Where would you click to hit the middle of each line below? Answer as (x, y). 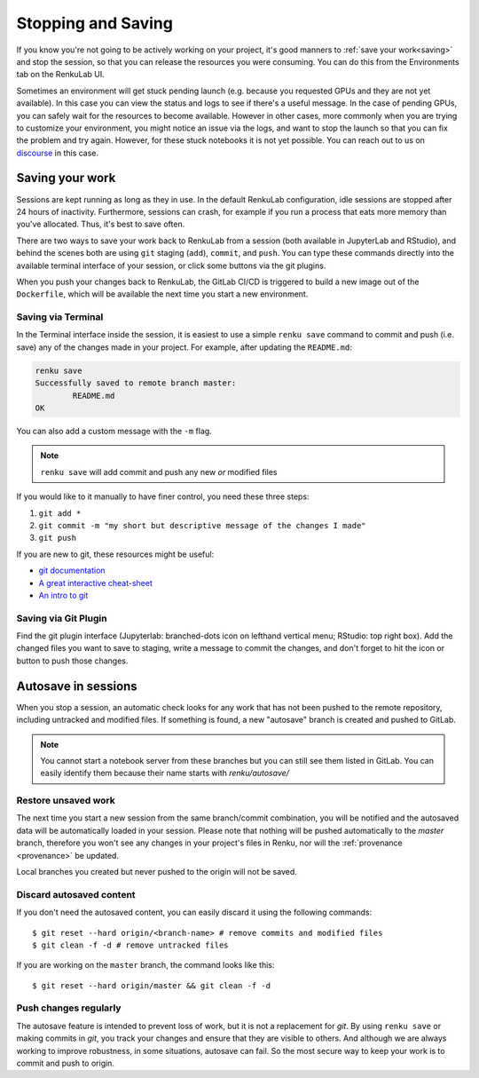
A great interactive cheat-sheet (95, 583)
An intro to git (63, 595)
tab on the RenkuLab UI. (61, 75)
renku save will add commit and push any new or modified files (159, 472)
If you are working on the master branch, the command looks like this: (145, 965)
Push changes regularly (69, 1008)
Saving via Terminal (60, 317)
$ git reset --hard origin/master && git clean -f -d (151, 985)
